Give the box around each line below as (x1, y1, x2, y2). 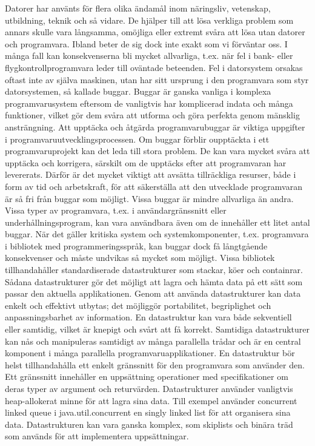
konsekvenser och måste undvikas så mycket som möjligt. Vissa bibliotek (5, 251, 275, 264)
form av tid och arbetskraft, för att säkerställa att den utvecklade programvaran (5, 180, 302, 192)
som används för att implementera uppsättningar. (5, 430, 189, 442)
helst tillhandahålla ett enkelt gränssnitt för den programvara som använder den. (5, 358, 305, 371)
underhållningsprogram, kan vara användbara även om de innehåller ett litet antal (5, 215, 310, 228)
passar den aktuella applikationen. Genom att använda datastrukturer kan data (5, 287, 301, 300)
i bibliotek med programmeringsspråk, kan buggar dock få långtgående (5, 239, 268, 252)
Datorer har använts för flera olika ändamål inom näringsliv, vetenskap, (5, 2, 271, 14)
